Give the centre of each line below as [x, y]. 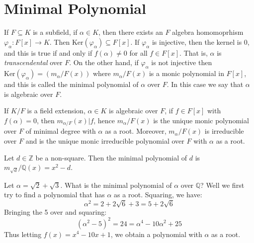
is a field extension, [56, 111]
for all [138, 52]
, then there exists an [131, 32]
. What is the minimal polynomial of [116, 185]
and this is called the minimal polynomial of [71, 84]
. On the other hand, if [104, 62]
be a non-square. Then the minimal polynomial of [111, 157]
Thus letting [23, 234]
